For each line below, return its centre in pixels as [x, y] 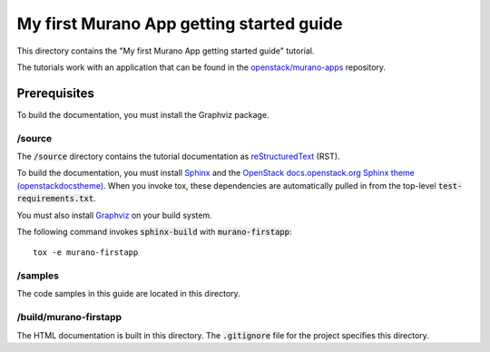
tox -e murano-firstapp [86, 253]
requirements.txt [55, 199]
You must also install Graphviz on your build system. [114, 215]
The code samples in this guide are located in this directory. [128, 294]
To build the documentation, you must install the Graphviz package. [143, 114]
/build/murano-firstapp [69, 318]
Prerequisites [55, 93]
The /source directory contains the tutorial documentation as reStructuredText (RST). [178, 156]
